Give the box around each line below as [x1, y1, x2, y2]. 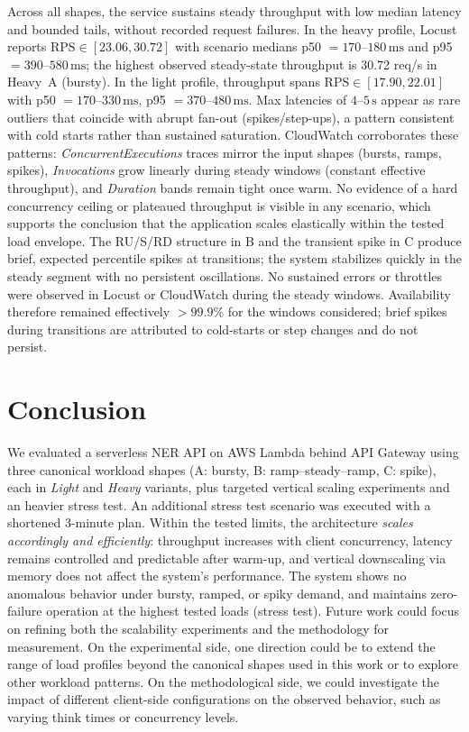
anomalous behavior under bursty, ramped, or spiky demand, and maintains [7, 583, 427, 602]
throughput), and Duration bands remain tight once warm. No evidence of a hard [7, 178, 458, 197]
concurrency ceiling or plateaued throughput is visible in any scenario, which [7, 196, 431, 215]
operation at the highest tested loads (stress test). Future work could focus [46, 601, 460, 620]
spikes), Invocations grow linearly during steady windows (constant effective [7, 160, 426, 179]
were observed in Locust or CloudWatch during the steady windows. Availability [7, 284, 451, 303]
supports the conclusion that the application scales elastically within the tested [7, 214, 445, 233]
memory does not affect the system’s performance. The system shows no [7, 566, 407, 585]
